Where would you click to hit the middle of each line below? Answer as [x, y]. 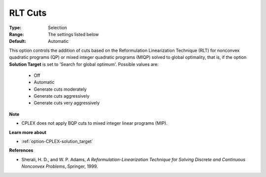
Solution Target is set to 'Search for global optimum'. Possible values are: [84, 64]
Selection [58, 28]
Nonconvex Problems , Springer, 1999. [60, 166]
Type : [15, 28]
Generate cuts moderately [60, 89]
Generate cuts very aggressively [67, 103]
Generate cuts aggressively [62, 96]
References [21, 150]
